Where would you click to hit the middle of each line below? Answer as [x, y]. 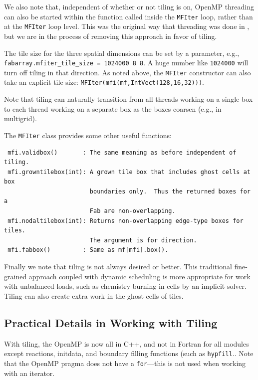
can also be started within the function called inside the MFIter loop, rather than [129, 16]
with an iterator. [29, 373]
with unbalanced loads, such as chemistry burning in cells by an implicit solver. [125, 286]
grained [15, 276]
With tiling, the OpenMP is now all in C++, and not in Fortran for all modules [127, 343]
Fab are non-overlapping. [132, 211]
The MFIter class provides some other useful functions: [88, 135]
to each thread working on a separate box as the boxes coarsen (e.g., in [113, 108]
